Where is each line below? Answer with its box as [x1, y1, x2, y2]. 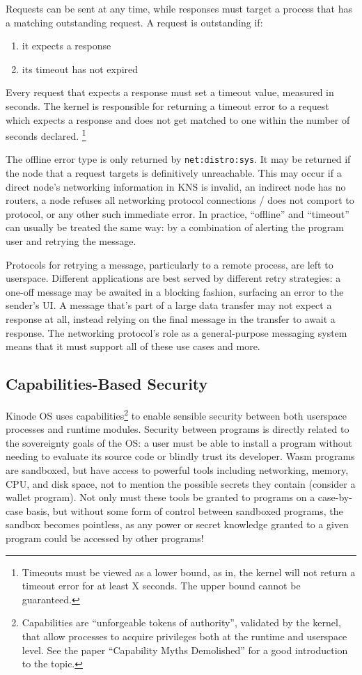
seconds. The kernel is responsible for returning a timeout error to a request [6, 98, 329, 113]
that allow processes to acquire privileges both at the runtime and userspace [22, 628, 347, 643]
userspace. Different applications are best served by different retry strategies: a [6, 271, 341, 285]
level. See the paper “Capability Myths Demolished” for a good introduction [22, 642, 348, 657]
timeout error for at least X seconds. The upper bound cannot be [22, 578, 301, 593]
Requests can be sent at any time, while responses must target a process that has [6, 1, 352, 15]
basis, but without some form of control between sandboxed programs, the [26, 503, 343, 518]
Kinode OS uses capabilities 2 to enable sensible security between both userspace [6, 406, 347, 422]
